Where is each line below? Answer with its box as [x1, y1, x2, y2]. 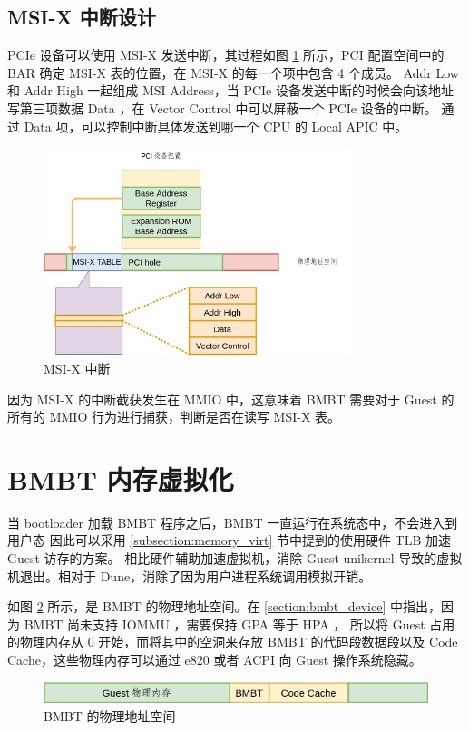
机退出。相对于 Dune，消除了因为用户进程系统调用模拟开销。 [7, 566, 372, 585]
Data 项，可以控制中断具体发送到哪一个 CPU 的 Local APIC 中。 [24, 116, 408, 135]
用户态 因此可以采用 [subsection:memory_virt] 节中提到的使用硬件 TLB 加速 [7, 531, 452, 550]
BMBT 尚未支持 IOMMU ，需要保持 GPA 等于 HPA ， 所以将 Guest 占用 [24, 614, 455, 633]
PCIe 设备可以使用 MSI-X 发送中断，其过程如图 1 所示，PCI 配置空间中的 [7, 45, 445, 64]
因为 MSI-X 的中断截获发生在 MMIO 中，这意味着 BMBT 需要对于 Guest [7, 389, 437, 408]
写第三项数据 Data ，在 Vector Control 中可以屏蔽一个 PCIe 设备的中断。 [7, 98, 437, 117]
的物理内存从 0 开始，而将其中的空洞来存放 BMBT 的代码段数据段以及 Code [7, 632, 458, 651]
